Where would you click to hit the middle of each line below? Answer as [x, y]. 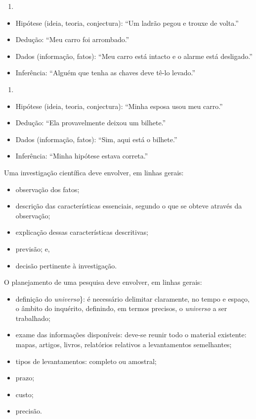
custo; [24, 394]
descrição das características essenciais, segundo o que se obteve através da [129, 206]
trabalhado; [33, 318]
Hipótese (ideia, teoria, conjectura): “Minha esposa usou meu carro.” [119, 106]
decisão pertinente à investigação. [66, 265]
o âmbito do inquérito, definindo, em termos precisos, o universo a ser [121, 308]
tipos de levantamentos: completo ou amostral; [86, 361]
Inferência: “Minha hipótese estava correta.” [82, 156]
